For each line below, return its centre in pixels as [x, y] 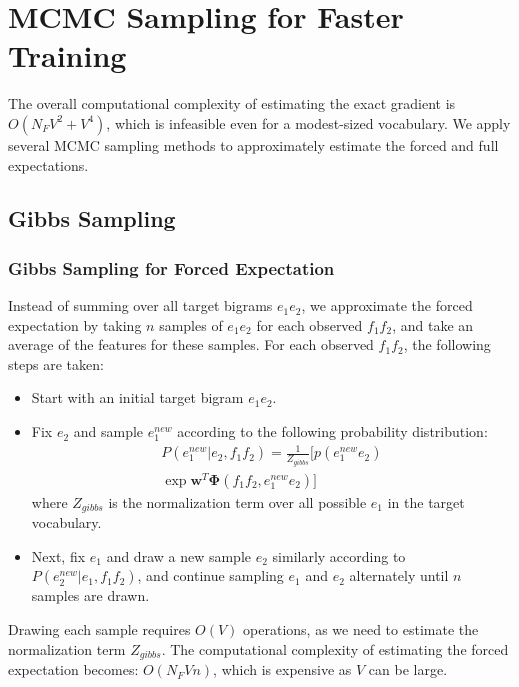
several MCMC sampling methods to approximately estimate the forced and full [253, 144]
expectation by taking [75, 324]
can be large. [408, 669]
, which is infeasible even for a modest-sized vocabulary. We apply [308, 122]
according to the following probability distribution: [332, 431]
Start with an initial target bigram [137, 397]
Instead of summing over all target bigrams [140, 305]
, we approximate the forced [387, 305]
